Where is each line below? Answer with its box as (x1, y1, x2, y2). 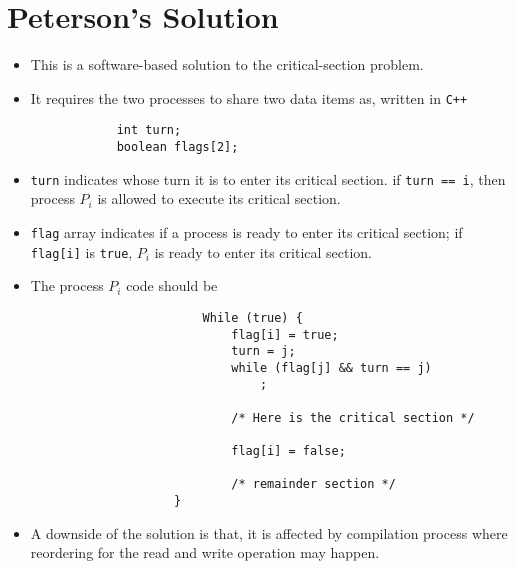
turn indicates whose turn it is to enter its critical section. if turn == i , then (30, 168, 506, 189)
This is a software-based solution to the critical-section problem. (30, 54, 424, 75)
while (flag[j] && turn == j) (231, 360, 432, 375)
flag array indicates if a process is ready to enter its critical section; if (30, 221, 463, 242)
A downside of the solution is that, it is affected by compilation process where (30, 522, 508, 543)
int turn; (116, 123, 182, 138)
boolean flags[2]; (116, 140, 239, 155)
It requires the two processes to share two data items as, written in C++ (30, 87, 468, 108)
